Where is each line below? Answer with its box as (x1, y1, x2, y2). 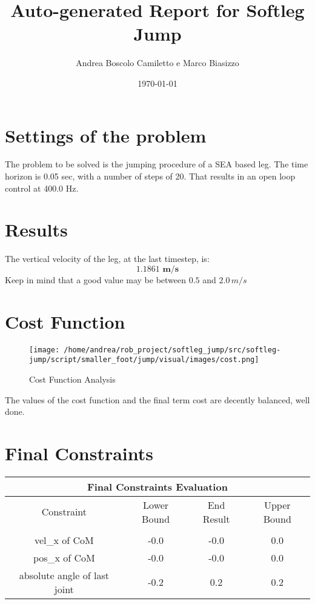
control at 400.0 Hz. (5, 181, 79, 194)
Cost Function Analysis (29, 372, 116, 385)
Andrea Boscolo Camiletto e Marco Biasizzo (76, 56, 239, 69)
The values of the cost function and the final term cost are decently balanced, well (5, 393, 310, 406)
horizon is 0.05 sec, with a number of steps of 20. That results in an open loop (5, 170, 296, 183)
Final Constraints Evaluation (87, 479, 228, 494)
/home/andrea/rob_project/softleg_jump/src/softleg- (64, 345, 281, 354)
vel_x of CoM (34, 532, 94, 547)
